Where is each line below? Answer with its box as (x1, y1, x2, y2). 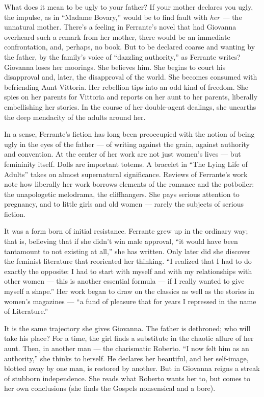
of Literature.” (4, 306, 48, 316)
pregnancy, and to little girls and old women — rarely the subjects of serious (4, 198, 244, 209)
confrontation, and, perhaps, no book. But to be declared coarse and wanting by (4, 41, 255, 52)
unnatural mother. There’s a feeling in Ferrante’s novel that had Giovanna (4, 21, 236, 32)
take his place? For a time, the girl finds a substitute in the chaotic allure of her (4, 333, 254, 343)
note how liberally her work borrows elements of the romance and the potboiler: (4, 179, 254, 189)
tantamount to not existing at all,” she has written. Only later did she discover (4, 245, 251, 256)
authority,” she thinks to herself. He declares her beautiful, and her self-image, (4, 353, 249, 363)
